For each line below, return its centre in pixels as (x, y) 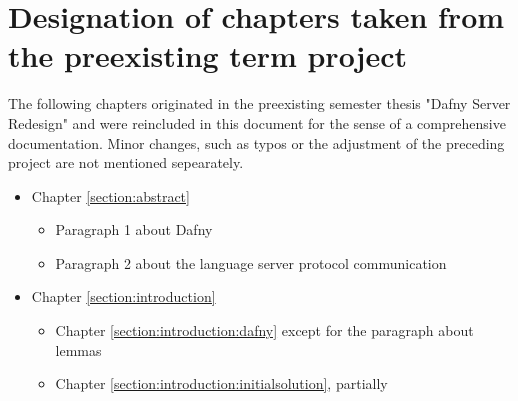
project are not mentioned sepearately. (126, 162)
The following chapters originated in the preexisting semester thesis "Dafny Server (259, 103)
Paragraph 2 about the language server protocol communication (251, 262)
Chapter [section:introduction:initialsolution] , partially (221, 383)
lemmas (78, 349)
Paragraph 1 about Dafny (134, 229)
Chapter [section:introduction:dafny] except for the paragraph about (264, 330)
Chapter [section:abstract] (110, 195)
